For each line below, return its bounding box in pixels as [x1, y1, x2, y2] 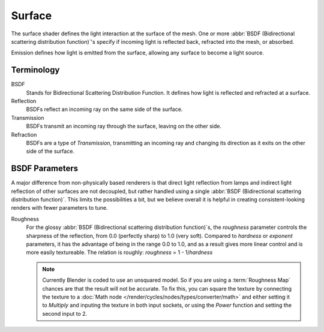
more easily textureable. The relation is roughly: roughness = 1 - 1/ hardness [26, 249, 213, 256]
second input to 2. [42, 310, 88, 317]
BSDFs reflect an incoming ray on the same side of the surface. [26, 105, 183, 113]
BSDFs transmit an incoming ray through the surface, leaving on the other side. [26, 123, 222, 130]
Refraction [11, 131, 37, 138]
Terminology [11, 65, 60, 75]
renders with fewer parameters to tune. [11, 204, 108, 212]
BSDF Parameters [11, 164, 79, 174]
